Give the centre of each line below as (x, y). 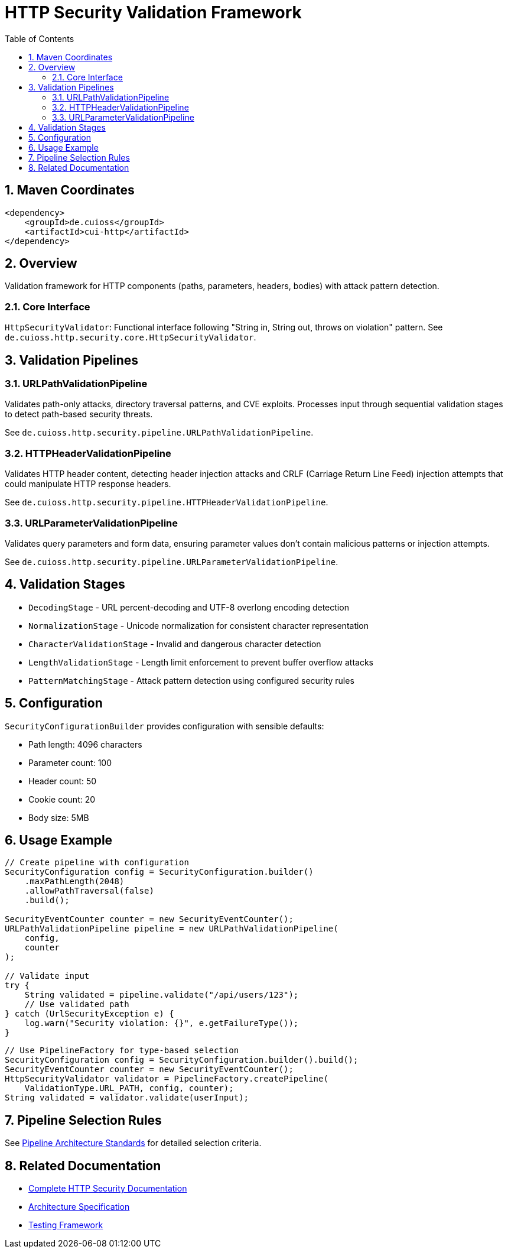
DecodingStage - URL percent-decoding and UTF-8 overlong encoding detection (189, 607)
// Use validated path (77, 1004)
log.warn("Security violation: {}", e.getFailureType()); (162, 1023)
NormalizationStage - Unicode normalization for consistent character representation (199, 625)
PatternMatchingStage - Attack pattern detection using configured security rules (191, 680)
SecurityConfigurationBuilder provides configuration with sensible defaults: (165, 726)
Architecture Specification (79, 1207)
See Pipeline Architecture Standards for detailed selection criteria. (133, 1143)
